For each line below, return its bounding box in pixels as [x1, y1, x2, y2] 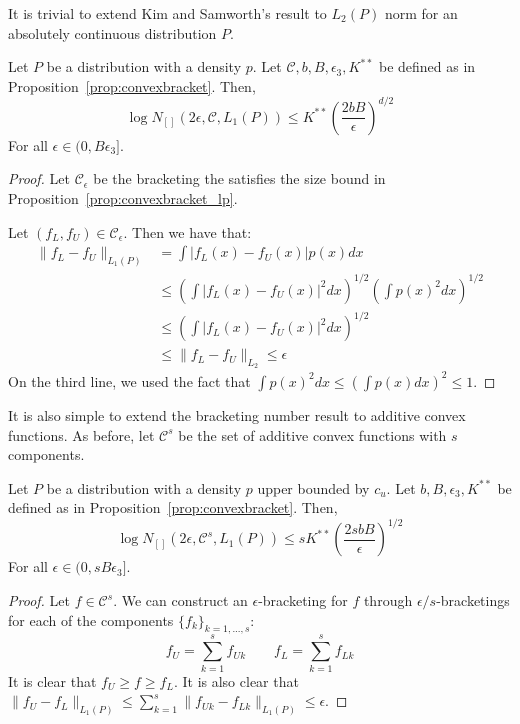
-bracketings [436, 590, 510, 610]
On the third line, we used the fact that [8, 370, 251, 391]
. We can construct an [113, 590, 248, 610]
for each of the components [8, 609, 174, 630]
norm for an [384, 3, 458, 23]
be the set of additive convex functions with [178, 424, 447, 445]
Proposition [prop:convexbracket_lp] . [8, 188, 238, 209]
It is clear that [8, 670, 97, 691]
